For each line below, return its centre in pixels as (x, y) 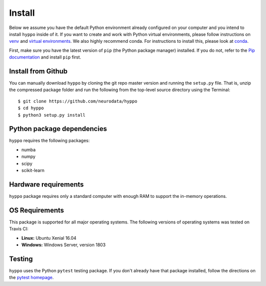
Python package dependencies (58, 129)
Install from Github (38, 71)
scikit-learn (33, 170)
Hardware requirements (46, 184)
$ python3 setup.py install (52, 115)
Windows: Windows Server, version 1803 (64, 245)
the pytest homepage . (32, 278)
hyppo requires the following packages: (50, 141)
